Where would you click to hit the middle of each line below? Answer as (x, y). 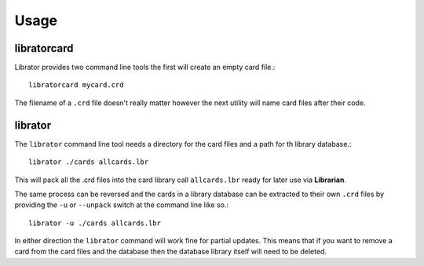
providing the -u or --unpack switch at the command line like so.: (122, 205)
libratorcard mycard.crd (76, 85)
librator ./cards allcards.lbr (89, 162)
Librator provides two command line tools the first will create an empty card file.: (145, 67)
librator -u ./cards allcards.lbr (95, 223)
